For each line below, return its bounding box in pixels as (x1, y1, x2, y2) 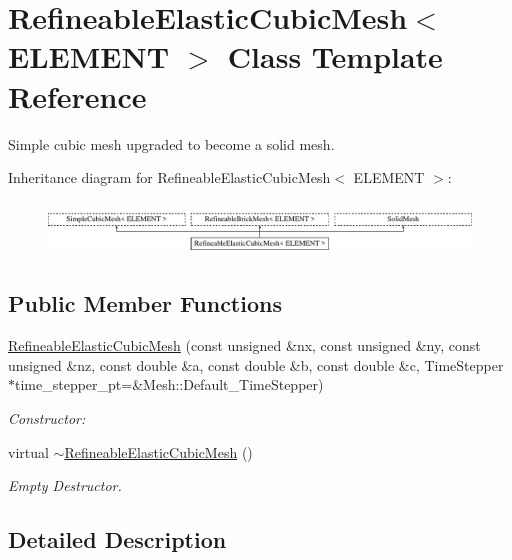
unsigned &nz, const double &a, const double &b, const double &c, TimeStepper (8, 354, 504, 375)
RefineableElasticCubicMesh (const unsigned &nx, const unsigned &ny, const (8, 335, 481, 356)
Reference (8, 75, 147, 116)
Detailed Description (8, 524, 227, 555)
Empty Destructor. (8, 475, 122, 496)
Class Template (227, 36, 443, 77)
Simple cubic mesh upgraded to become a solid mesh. (8, 133, 335, 154)
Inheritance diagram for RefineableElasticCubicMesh (8, 167, 331, 188)
